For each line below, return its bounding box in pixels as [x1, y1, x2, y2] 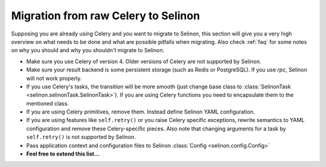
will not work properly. [26, 74, 82, 82]
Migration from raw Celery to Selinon [11, 9, 200, 22]
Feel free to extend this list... [26, 150, 100, 157]
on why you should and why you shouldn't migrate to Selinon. [11, 47, 165, 54]
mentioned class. [26, 100, 69, 107]
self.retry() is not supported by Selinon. [26, 133, 136, 141]
